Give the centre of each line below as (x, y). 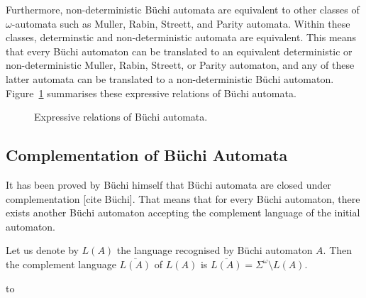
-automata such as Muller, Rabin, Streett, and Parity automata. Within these (181, 23)
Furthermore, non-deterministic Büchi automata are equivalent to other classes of (183, 9)
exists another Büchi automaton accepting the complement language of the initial (183, 213)
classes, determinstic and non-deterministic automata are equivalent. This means (181, 37)
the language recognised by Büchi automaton (215, 250)
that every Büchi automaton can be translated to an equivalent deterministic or (179, 51)
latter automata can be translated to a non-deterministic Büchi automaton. (170, 78)
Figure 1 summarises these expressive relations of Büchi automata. (151, 93)
